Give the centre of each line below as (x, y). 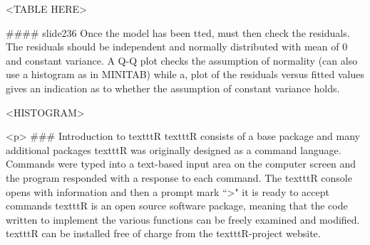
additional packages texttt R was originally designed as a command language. (174, 149)
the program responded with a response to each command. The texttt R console (179, 177)
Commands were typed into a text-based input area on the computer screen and (181, 164)
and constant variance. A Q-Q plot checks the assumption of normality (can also (182, 60)
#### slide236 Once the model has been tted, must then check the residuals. (178, 32)
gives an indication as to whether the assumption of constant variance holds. (173, 88)
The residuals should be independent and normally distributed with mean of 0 (177, 47)
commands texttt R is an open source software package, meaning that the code (177, 206)
